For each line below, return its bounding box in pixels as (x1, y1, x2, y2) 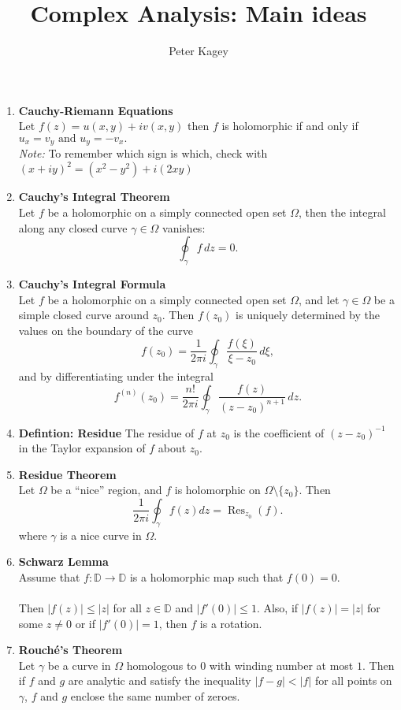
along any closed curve (18, 219, 128, 236)
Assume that (18, 568, 80, 585)
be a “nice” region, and (50, 481, 162, 498)
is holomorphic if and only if (221, 117, 358, 134)
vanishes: (162, 219, 206, 236)
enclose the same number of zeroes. (70, 688, 240, 704)
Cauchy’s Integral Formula (18, 276, 166, 292)
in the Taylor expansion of (18, 440, 146, 456)
